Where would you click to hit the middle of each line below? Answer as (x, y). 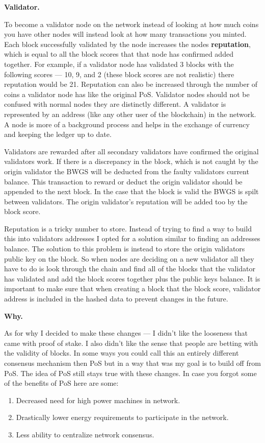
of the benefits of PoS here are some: (61, 383)
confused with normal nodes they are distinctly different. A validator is (115, 104)
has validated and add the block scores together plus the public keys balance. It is (132, 278)
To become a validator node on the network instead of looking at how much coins (131, 24)
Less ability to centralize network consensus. (85, 434)
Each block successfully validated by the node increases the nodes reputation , (127, 44)
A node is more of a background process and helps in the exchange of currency (127, 124)
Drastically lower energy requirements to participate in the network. (122, 417)
